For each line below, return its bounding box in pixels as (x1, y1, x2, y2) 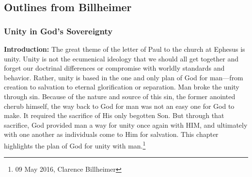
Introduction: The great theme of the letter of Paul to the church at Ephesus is (4, 44, 245, 54)
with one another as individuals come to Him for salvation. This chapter (4, 129, 219, 139)
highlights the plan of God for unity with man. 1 (4, 139, 146, 150)
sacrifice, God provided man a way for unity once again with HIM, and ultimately (4, 119, 248, 130)
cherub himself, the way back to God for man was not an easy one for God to (4, 101, 235, 111)
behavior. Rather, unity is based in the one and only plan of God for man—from (4, 72, 243, 82)
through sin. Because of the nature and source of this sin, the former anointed (4, 91, 236, 101)
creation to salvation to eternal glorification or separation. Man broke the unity (4, 82, 239, 92)
